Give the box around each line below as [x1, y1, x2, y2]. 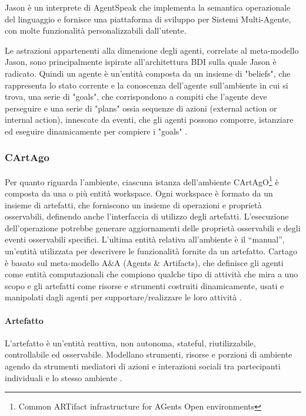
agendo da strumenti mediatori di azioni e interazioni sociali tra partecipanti [5, 359, 281, 372]
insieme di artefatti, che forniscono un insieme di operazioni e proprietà [5, 198, 262, 211]
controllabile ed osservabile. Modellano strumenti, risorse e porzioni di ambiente [5, 348, 292, 361]
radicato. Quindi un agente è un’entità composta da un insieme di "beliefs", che [5, 67, 291, 79]
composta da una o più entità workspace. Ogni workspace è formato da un [5, 187, 273, 199]
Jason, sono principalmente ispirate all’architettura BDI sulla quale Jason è [5, 55, 277, 68]
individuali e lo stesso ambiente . [5, 371, 122, 384]
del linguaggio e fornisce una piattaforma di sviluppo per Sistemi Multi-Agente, [5, 12, 291, 25]
